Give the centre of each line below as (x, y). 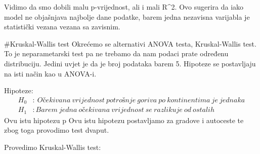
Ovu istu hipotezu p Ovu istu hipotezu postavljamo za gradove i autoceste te (124, 120)
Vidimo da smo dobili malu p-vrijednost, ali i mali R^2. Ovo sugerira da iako (124, 7)
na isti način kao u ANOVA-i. (50, 73)
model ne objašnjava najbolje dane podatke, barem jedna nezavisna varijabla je (127, 16)
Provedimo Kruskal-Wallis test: (53, 147)
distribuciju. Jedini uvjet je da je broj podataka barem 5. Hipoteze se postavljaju (130, 63)
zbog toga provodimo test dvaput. (57, 130)
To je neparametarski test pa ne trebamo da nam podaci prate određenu (116, 53)
